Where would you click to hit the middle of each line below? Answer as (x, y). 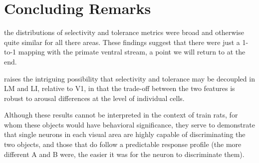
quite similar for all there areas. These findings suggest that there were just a (122, 42)
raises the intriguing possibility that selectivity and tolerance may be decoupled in (129, 78)
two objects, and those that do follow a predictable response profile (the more (123, 144)
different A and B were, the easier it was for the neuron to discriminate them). (124, 154)
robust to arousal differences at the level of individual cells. (94, 98)
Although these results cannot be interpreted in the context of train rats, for (121, 115)
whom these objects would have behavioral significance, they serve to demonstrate (129, 124)
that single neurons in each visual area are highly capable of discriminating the (125, 134)
